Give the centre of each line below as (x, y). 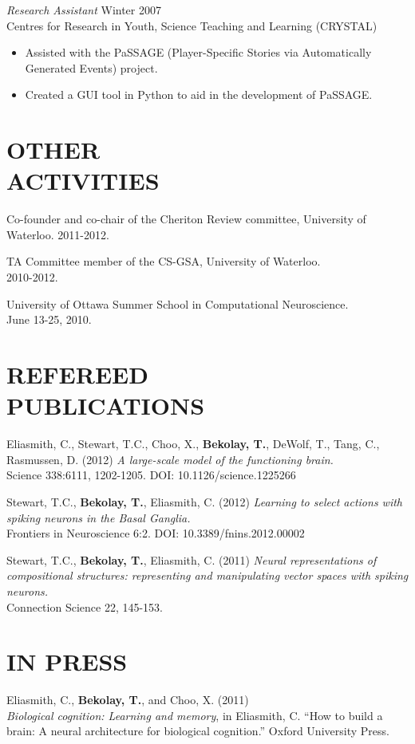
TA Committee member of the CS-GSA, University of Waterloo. (164, 261)
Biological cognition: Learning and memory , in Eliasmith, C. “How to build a (195, 715)
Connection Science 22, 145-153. (85, 606)
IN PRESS (67, 661)
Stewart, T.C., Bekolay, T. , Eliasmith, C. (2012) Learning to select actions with (205, 501)
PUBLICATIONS (106, 405)
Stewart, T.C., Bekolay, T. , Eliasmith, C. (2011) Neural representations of (192, 559)
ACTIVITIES (83, 181)
